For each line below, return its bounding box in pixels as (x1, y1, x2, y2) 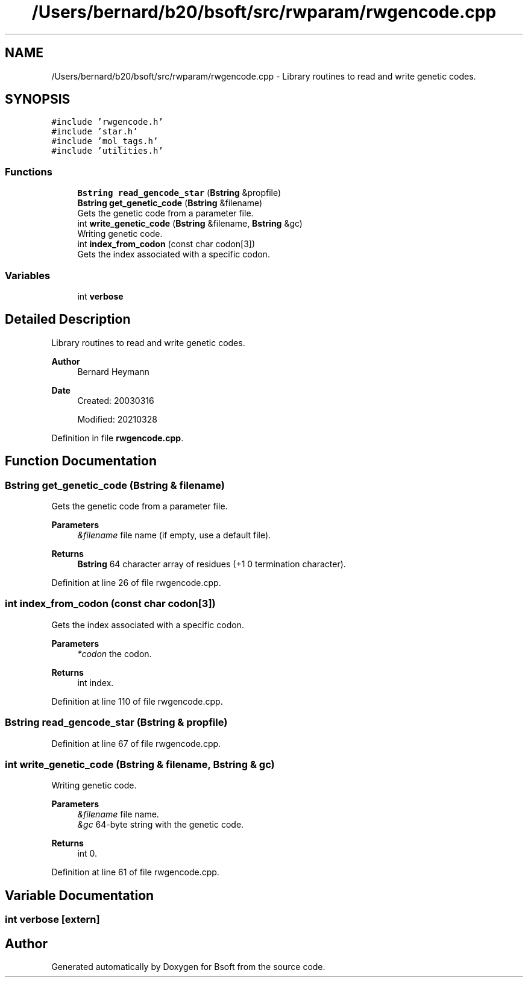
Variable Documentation (5, 887, 154, 903)
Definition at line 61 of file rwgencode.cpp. (51, 867, 219, 878)
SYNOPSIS (5, 92, 71, 107)
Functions (5, 165, 52, 178)
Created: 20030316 (77, 395, 154, 406)
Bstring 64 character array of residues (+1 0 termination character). (77, 559, 346, 569)
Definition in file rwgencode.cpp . (51, 432, 184, 443)
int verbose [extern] (5, 913, 100, 926)
